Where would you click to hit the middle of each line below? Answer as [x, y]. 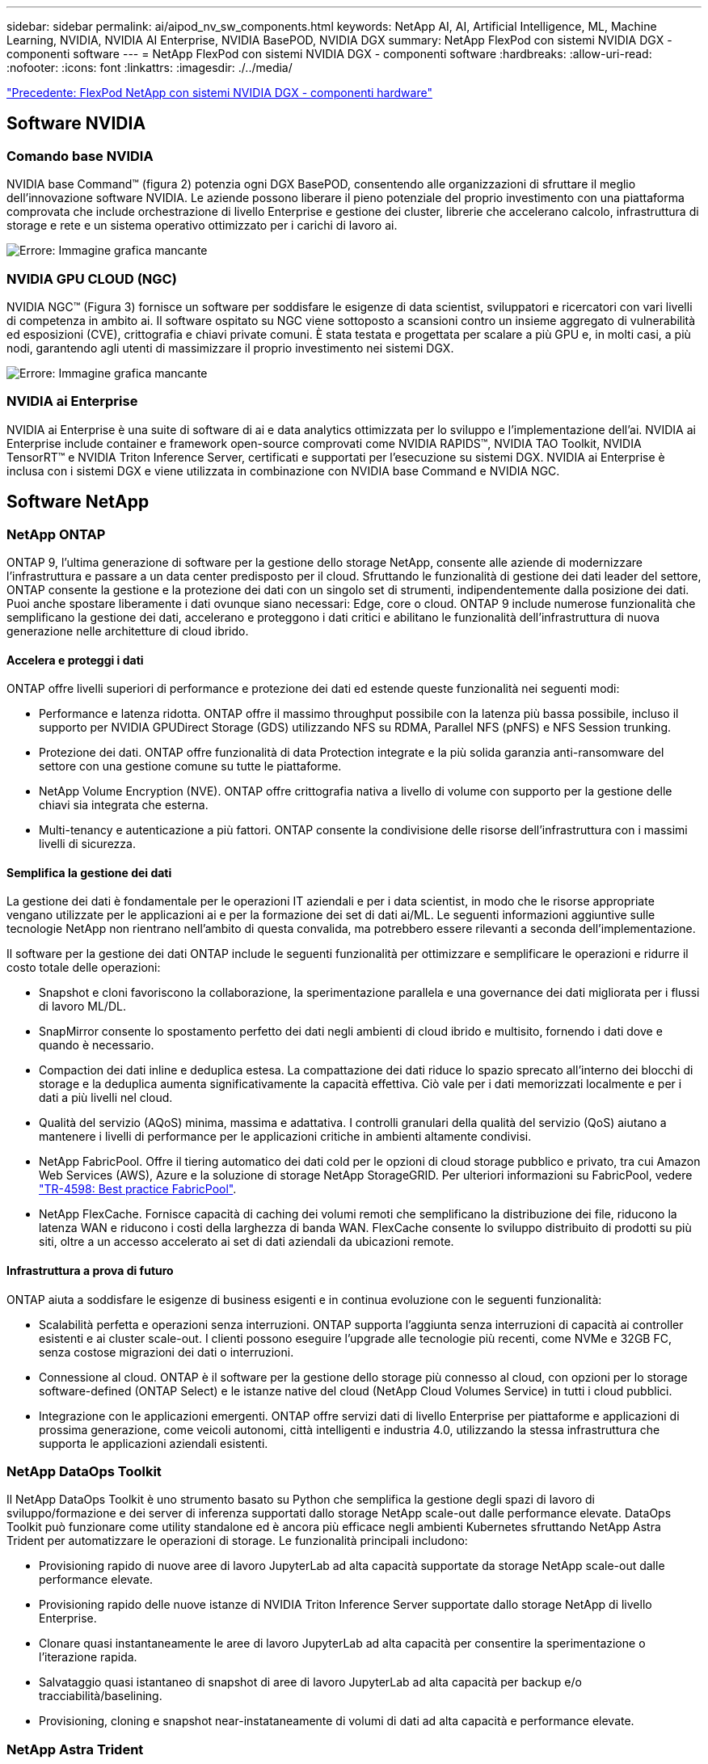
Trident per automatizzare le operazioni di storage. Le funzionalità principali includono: [237, 1541]
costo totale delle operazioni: [84, 968]
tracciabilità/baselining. [101, 1696]
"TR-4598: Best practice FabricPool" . [138, 1189]
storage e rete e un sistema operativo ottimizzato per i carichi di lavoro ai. [202, 226]
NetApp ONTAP [56, 534]
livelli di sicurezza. [87, 844]
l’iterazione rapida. [88, 1657]
